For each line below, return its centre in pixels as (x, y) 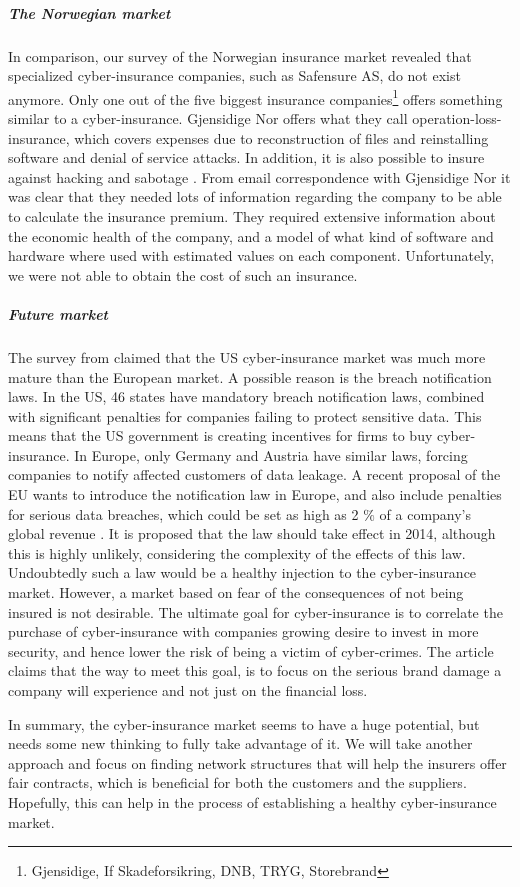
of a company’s (425, 513)
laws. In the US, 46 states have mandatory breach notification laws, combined (246, 396)
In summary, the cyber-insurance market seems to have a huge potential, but (244, 723)
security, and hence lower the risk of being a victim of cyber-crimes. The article (251, 650)
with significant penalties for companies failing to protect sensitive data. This (245, 415)
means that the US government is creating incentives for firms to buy (220, 435)
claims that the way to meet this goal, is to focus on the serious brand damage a (255, 670)
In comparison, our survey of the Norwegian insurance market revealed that (240, 55)
